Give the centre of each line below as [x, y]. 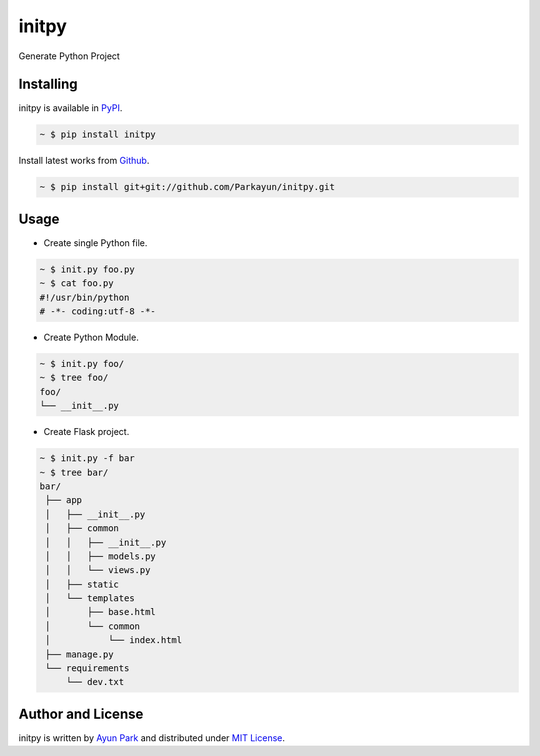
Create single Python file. [95, 242]
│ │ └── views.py [98, 570]
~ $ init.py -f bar [87, 458]
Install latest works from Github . [84, 161]
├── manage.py [79, 654]
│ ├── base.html [101, 612]
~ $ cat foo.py [76, 283]
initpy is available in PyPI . [70, 108]
